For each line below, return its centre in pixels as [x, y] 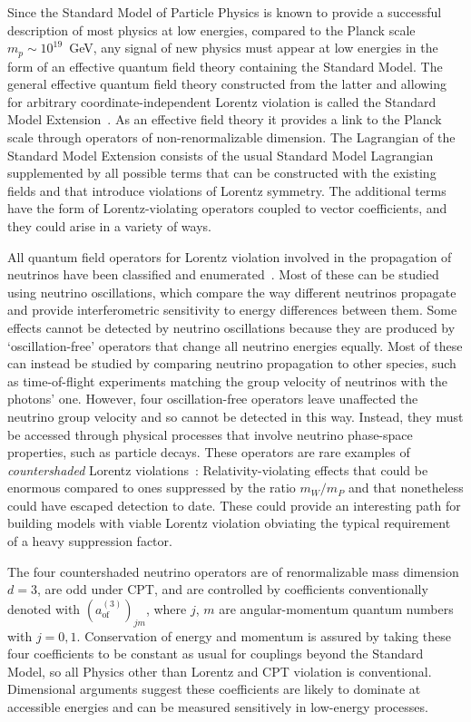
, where [166, 608]
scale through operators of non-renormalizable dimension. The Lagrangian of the [231, 137]
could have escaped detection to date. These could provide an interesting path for [234, 505]
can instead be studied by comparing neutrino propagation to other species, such [232, 363]
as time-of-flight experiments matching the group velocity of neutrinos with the [227, 381]
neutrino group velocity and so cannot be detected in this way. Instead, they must [235, 416]
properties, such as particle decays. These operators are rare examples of [209, 452]
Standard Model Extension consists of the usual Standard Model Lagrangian [221, 155]
